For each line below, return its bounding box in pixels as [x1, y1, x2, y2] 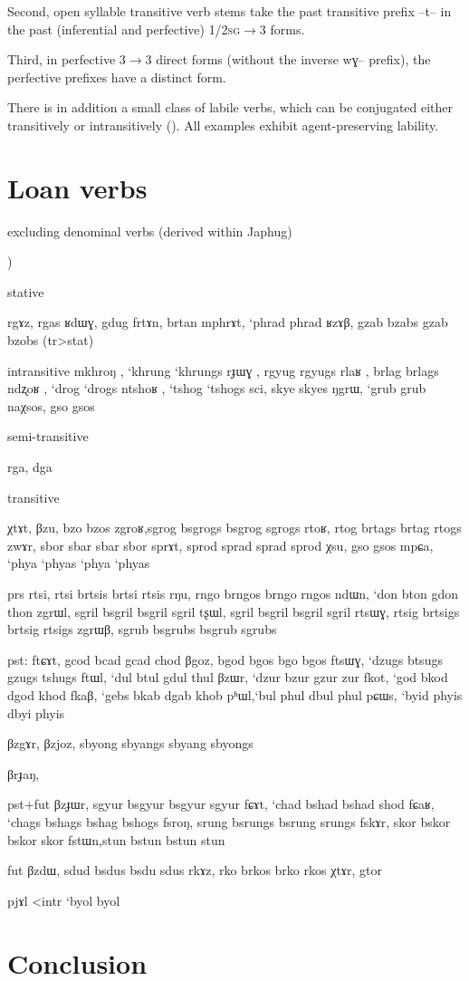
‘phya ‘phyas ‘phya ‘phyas [7, 553, 150, 572]
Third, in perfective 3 [7, 50, 126, 69]
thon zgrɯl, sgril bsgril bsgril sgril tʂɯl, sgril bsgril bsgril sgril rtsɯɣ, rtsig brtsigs [7, 601, 460, 620]
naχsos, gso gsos [7, 396, 95, 415]
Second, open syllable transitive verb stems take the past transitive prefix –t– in [7, 2, 452, 20]
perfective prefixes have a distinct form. [7, 67, 226, 86]
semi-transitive [7, 427, 89, 446]
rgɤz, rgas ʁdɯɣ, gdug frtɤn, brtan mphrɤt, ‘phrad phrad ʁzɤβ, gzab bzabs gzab [7, 313, 448, 332]
